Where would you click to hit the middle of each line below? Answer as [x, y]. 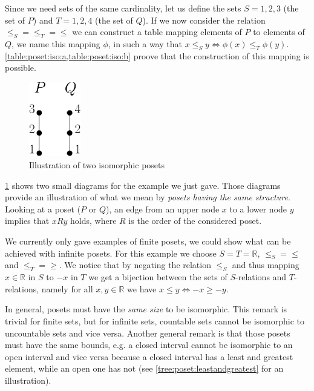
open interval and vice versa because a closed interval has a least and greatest [149, 356]
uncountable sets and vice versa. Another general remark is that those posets [148, 333]
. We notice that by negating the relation [135, 265]
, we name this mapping [56, 43]
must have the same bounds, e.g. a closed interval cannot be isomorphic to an [149, 345]
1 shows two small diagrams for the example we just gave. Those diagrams [143, 185]
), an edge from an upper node [163, 209]
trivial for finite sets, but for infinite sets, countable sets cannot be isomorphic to [155, 320]
